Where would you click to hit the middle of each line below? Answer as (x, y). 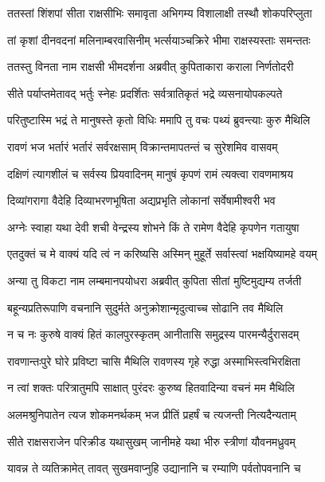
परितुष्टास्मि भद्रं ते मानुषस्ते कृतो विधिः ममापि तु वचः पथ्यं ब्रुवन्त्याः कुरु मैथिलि (159, 120)
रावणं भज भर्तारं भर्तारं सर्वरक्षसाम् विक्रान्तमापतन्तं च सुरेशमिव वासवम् (143, 146)
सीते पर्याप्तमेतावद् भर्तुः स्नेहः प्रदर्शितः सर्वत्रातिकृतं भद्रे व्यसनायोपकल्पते (145, 93)
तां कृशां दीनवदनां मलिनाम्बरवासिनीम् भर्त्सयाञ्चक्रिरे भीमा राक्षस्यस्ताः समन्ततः (159, 39)
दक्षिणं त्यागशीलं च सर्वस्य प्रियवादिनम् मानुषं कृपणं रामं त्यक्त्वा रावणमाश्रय (150, 173)
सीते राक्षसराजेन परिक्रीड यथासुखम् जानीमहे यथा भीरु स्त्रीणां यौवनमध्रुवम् (151, 441)
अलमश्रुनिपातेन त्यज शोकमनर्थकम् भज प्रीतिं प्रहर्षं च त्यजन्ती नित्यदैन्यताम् (152, 414)
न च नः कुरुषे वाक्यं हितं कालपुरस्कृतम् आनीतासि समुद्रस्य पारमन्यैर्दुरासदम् (153, 334)
